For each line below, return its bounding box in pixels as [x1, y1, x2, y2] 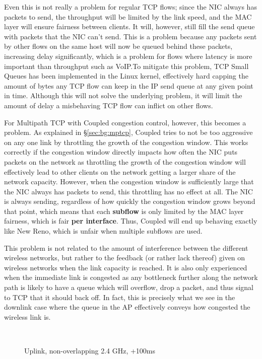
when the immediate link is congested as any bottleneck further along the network [4, 272, 258, 282]
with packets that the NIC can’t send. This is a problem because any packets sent [4, 31, 257, 41]
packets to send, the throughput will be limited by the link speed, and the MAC [4, 11, 252, 22]
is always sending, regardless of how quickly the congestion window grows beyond [4, 196, 255, 206]
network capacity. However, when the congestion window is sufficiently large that [4, 176, 254, 187]
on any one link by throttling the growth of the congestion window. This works [4, 136, 248, 147]
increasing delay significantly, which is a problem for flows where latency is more [4, 50, 252, 61]
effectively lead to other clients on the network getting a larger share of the [4, 166, 236, 177]
